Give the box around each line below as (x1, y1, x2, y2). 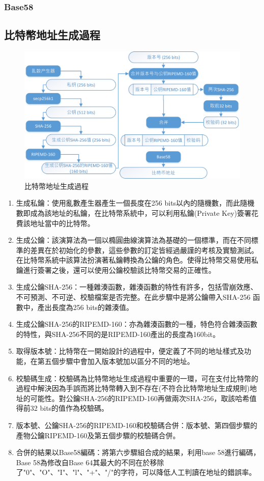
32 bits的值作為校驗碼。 (30, 403, 109, 413)
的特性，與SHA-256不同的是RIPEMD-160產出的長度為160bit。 (16, 328, 220, 339)
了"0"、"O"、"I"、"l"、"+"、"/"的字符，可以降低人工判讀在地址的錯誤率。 (16, 467, 256, 477)
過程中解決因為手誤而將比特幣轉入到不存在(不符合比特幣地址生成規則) (16, 383, 250, 393)
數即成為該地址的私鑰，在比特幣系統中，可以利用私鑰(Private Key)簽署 (16, 207, 252, 218)
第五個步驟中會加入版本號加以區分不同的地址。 (37, 356, 194, 366)
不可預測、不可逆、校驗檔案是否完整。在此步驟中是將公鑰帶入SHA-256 (16, 292, 251, 302)
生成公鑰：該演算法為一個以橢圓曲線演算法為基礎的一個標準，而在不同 (16, 235, 251, 245)
